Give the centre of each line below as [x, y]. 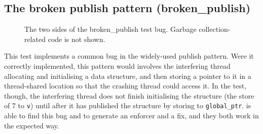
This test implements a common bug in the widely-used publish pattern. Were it [129, 56]
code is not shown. [77, 39]
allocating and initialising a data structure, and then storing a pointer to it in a [128, 76]
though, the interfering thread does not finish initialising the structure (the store [129, 95]
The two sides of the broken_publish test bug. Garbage [110, 29]
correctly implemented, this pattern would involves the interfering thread [117, 65]
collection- [215, 29]
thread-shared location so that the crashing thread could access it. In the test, [125, 86]
